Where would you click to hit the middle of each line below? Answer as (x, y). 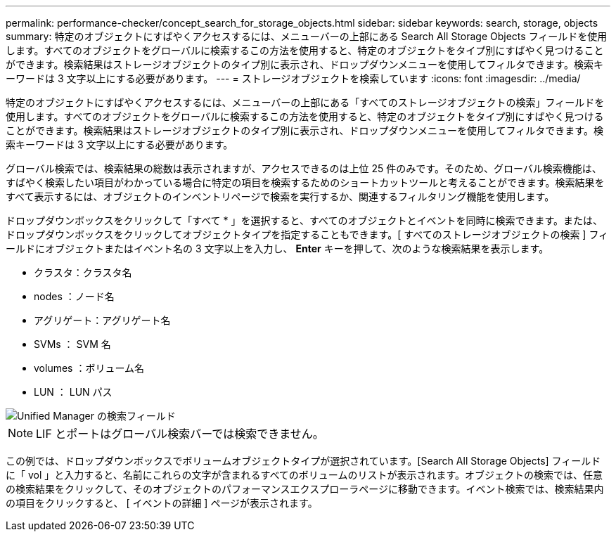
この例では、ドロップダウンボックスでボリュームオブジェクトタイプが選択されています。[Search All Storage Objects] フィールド (303, 461)
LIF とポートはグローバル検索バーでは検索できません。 (180, 434)
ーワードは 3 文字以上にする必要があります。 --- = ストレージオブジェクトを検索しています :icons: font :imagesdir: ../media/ (293, 78)
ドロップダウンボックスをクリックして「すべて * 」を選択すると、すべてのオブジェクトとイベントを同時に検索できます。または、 (304, 220)
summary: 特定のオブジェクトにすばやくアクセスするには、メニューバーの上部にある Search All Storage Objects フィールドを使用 (307, 36)
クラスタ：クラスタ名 (83, 272)
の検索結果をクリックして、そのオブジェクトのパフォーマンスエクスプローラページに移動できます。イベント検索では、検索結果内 (305, 489)
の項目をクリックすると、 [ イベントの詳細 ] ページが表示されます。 (162, 503)
